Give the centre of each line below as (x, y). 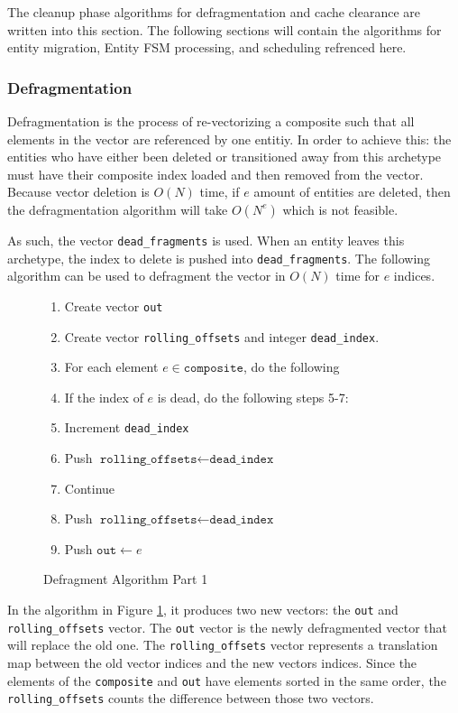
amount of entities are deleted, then (352, 192)
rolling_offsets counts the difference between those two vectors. (191, 698)
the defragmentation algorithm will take (118, 209)
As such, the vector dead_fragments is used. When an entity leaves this (206, 240)
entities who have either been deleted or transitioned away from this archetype (224, 157)
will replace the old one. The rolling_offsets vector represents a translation (223, 645)
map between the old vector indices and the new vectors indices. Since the (212, 662)
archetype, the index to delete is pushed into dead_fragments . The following (219, 258)
